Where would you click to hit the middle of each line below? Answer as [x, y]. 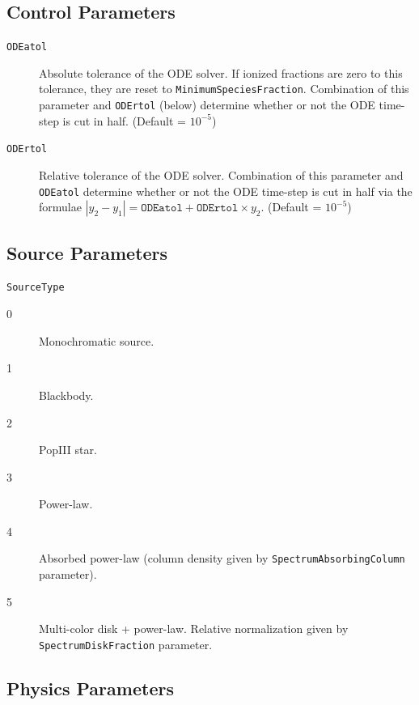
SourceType [36, 288]
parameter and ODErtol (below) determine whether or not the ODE [207, 105]
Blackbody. [66, 395]
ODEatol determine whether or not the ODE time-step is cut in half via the [226, 191]
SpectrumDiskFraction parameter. [126, 644]
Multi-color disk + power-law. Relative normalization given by [194, 629]
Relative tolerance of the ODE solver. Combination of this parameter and [221, 175]
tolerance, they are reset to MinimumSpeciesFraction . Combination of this [224, 89]
